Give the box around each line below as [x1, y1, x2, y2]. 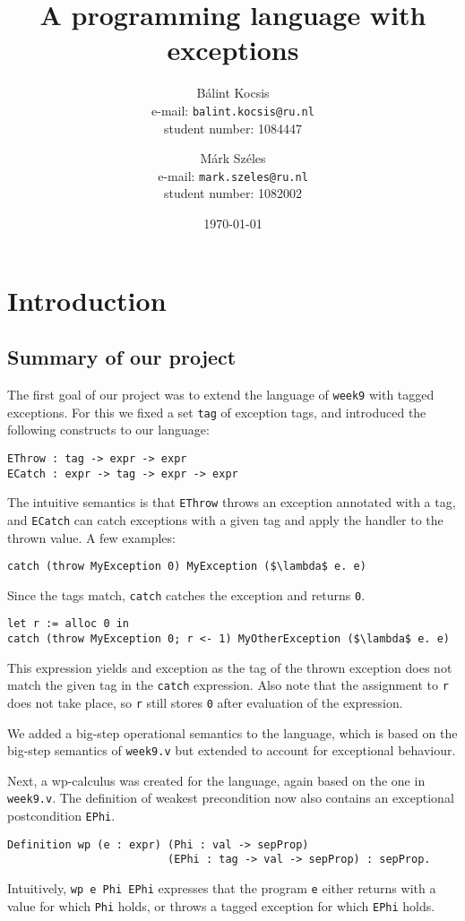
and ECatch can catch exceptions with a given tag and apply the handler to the [7, 510, 443, 529]
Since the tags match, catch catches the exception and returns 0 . [7, 585, 366, 604]
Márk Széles [200, 149, 266, 168]
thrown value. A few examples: [7, 528, 176, 547]
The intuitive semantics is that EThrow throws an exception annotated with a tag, [7, 493, 456, 512]
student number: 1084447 [163, 118, 303, 137]
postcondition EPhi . [7, 806, 116, 825]
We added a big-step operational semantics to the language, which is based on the [7, 723, 458, 742]
